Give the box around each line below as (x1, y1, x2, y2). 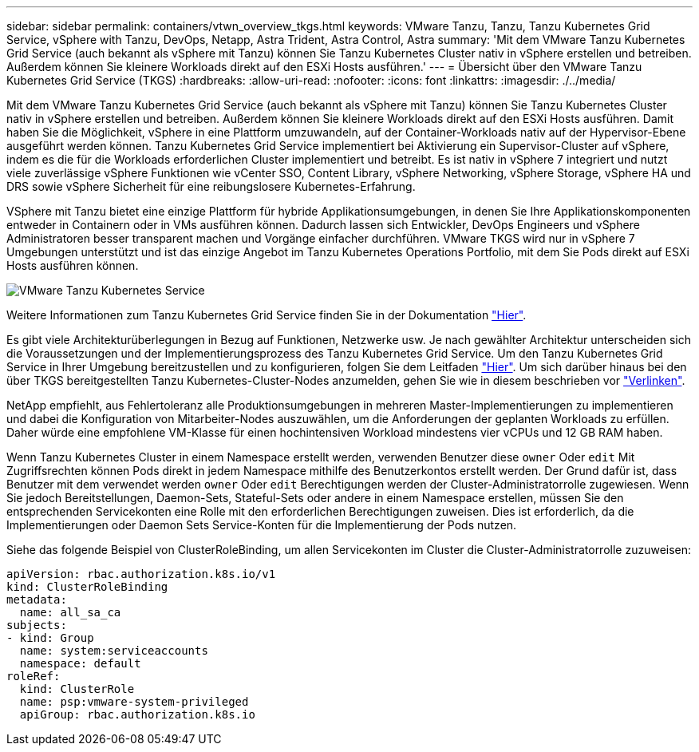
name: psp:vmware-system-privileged (19, 695, 249, 708)
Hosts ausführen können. (6, 259, 139, 272)
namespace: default (19, 657, 141, 670)
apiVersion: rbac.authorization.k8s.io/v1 (6, 568, 276, 580)
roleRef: (6, 670, 61, 683)
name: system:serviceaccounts (19, 644, 208, 657)
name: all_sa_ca (19, 606, 121, 619)
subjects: (6, 619, 67, 631)
